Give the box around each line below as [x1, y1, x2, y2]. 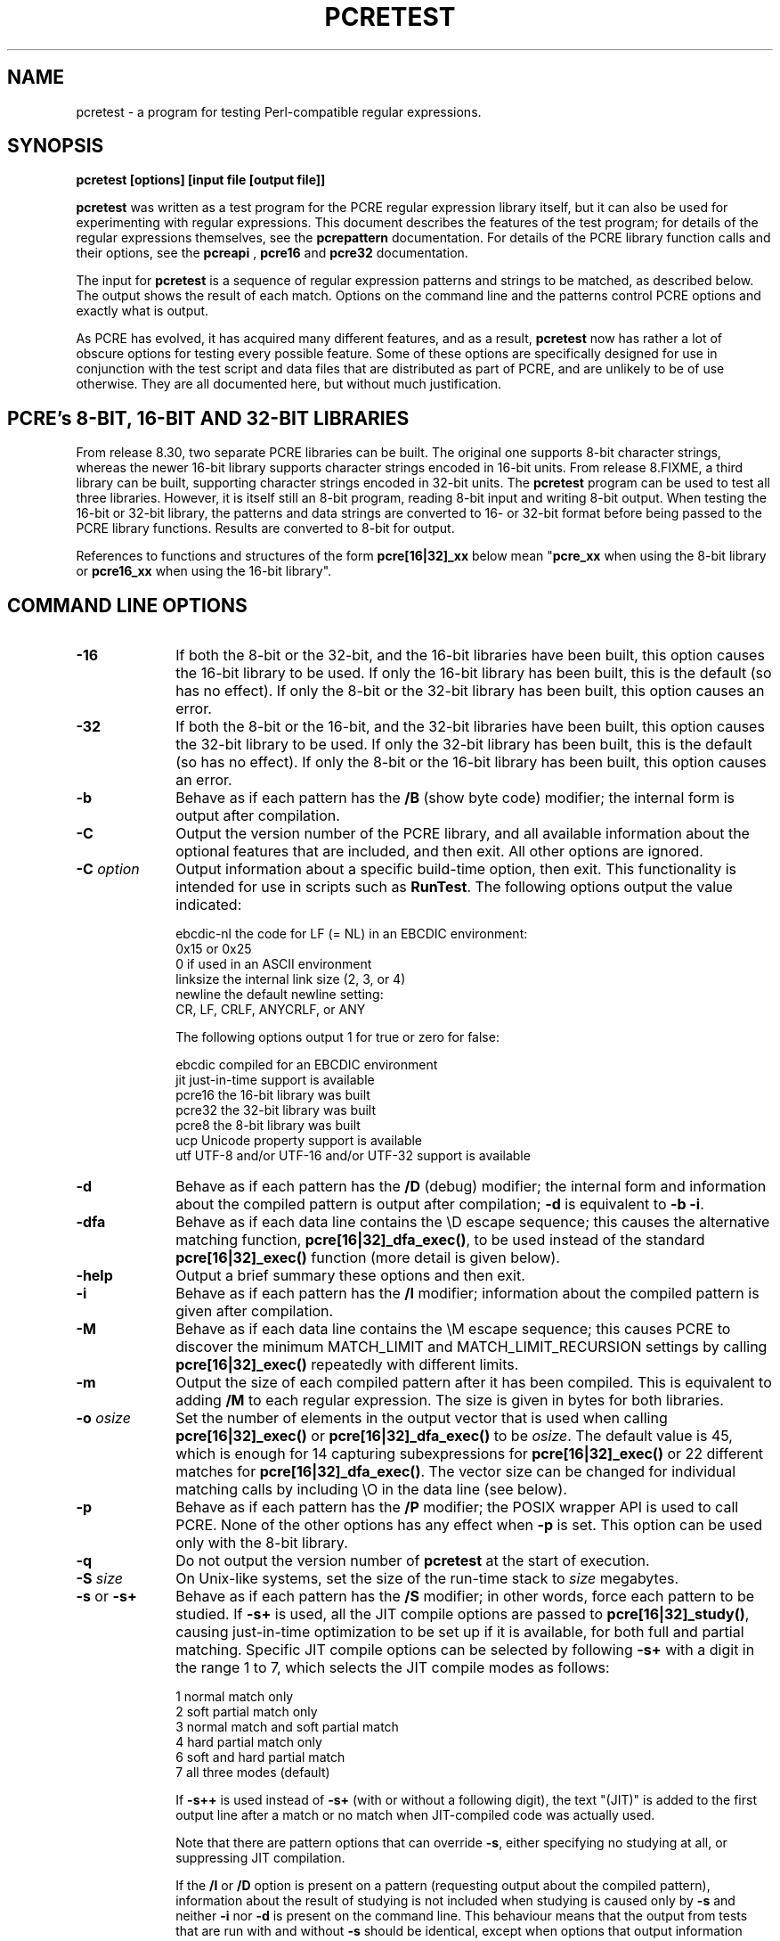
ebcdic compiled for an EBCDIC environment [175, 1057, 438, 1073]
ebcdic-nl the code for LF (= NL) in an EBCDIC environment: [175, 926, 528, 942]
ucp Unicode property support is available [175, 1133, 423, 1149]
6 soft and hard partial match [175, 1749, 345, 1765]
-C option [76, 860, 140, 879]
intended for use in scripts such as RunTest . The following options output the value [175, 878, 733, 897]
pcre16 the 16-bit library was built [175, 1087, 370, 1103]
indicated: [175, 896, 242, 914]
